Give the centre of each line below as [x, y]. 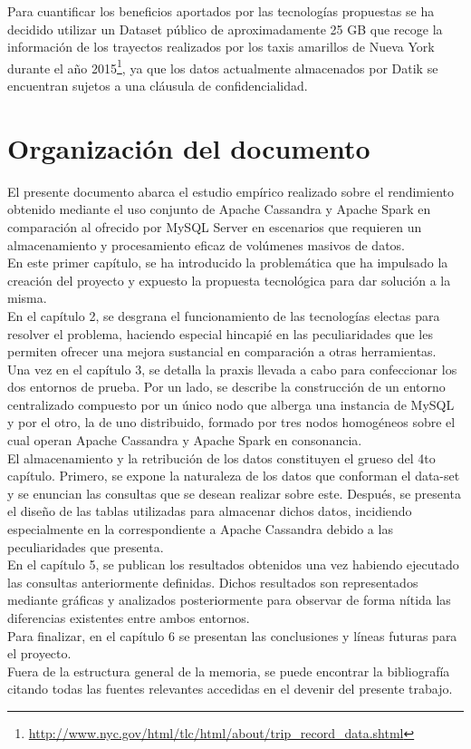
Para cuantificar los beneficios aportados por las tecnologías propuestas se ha [221, 11]
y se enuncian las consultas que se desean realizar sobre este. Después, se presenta [234, 493]
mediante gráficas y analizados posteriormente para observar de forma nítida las [229, 600]
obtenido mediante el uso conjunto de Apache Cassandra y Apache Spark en [219, 209]
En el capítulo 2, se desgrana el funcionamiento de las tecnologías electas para [224, 315]
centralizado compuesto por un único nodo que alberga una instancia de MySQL [231, 404]
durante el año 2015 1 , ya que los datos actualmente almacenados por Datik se [223, 66]
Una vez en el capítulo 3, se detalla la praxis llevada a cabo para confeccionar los [232, 369]
